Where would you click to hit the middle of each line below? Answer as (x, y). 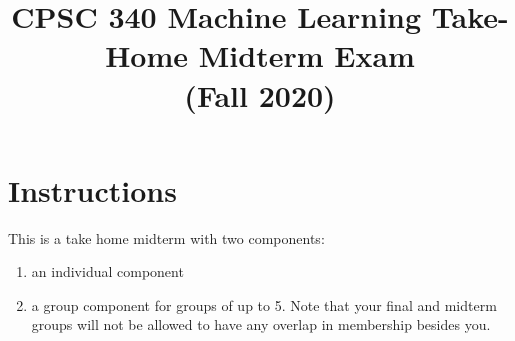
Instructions (92, 189)
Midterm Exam (306, 55)
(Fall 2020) (260, 94)
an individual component (107, 271)
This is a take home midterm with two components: (166, 237)
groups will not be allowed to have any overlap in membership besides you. (261, 324)
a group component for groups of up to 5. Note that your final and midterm (264, 304)
